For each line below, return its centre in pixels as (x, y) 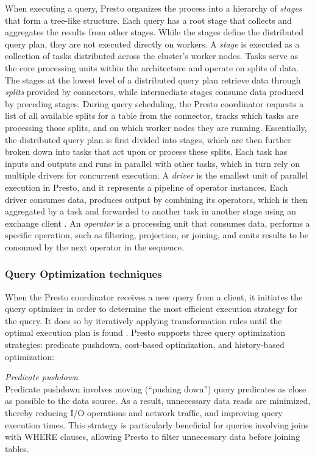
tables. (17, 448)
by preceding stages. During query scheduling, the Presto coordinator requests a (154, 103)
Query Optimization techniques (83, 274)
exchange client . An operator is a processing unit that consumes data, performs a (157, 223)
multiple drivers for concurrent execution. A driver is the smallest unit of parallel (157, 175)
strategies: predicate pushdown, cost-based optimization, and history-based (145, 345)
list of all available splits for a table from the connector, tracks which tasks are (152, 115)
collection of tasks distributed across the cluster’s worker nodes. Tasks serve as (151, 56)
